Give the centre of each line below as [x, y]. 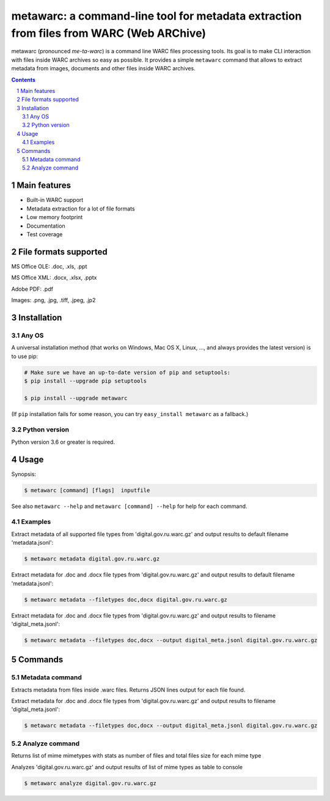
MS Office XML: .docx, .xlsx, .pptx [54, 278]
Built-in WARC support [55, 200]
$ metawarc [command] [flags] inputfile [87, 490]
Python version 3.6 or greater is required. [63, 442]
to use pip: [25, 356]
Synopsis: [24, 474]
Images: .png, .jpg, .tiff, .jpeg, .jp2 [53, 300]
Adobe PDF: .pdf [32, 289]
